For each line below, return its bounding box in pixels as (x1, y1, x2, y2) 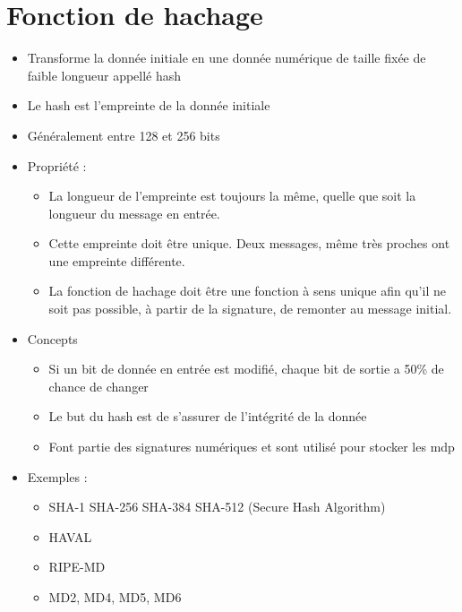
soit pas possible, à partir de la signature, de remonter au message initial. (48, 299, 452, 318)
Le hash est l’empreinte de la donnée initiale (27, 96, 270, 115)
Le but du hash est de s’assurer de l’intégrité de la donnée (48, 407, 367, 426)
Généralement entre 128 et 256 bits (27, 125, 220, 144)
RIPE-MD (48, 557, 106, 576)
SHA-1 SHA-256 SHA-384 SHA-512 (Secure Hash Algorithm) (48, 497, 386, 516)
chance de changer (48, 376, 149, 395)
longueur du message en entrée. (48, 203, 220, 222)
